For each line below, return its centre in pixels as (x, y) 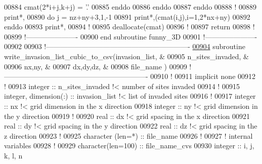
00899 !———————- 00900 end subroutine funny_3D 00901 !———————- (131, 36)
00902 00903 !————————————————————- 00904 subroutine (125, 46)
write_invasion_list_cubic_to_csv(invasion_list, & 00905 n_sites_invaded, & (126, 56)
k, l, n (13, 155)
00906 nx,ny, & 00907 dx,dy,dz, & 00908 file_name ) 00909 (96, 66)
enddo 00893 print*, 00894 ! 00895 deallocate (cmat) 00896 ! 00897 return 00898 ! (129, 27)
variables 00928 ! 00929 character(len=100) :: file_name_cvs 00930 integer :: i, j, (129, 146)
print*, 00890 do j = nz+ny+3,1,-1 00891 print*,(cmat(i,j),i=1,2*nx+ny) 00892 (127, 16)
